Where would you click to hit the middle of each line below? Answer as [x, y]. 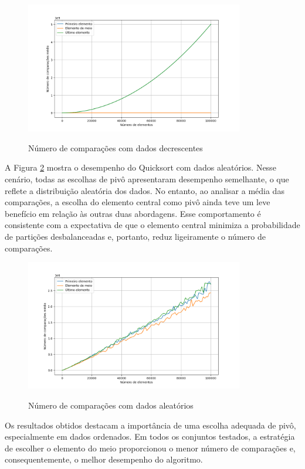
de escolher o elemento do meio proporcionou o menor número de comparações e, [150, 448]
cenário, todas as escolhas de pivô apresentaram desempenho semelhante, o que [147, 179]
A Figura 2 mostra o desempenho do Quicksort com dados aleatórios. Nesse [140, 167]
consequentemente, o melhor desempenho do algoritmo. [104, 459]
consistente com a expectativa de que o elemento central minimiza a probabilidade [152, 225]
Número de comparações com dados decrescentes [116, 147]
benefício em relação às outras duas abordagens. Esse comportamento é [133, 213]
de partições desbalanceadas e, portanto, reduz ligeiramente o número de [135, 236]
